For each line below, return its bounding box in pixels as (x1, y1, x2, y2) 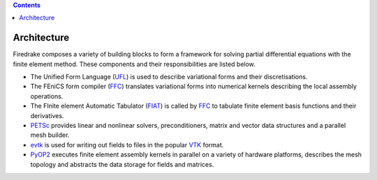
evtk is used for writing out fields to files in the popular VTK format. (30, 140, 224, 149)
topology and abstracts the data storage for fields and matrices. (30, 160, 214, 168)
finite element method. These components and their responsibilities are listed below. (13, 60, 256, 68)
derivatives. (30, 111, 64, 120)
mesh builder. (30, 131, 70, 139)
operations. (30, 92, 64, 100)
